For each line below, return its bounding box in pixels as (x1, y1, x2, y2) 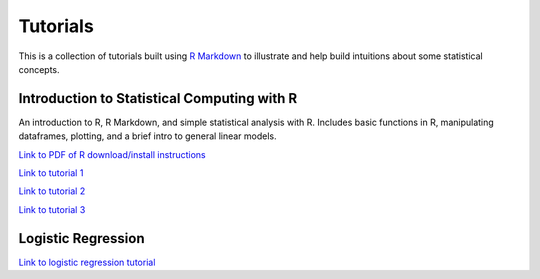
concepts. (18, 63, 60, 75)
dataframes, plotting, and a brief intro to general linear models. (18, 130, 277, 142)
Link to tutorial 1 (18, 167, 84, 179)
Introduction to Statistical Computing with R (18, 90, 298, 107)
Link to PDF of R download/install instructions (18, 148, 207, 160)
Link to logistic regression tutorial (18, 256, 156, 268)
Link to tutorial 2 (18, 185, 86, 197)
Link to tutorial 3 (18, 203, 86, 215)
